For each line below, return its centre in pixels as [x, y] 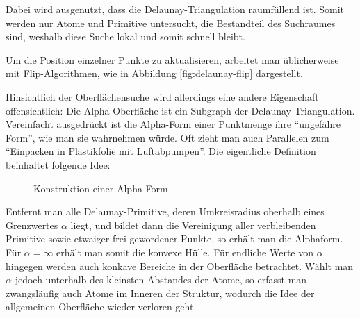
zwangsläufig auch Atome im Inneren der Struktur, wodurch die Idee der [160, 293]
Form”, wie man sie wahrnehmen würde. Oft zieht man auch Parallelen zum [167, 137]
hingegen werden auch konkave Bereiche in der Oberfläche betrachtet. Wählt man [180, 266]
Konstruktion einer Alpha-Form [101, 188]
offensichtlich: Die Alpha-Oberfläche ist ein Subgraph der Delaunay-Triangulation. [180, 110]
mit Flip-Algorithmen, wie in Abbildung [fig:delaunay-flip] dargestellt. [154, 73]
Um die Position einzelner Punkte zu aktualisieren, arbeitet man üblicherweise [172, 59]
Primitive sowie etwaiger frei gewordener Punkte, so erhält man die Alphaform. [174, 238]
